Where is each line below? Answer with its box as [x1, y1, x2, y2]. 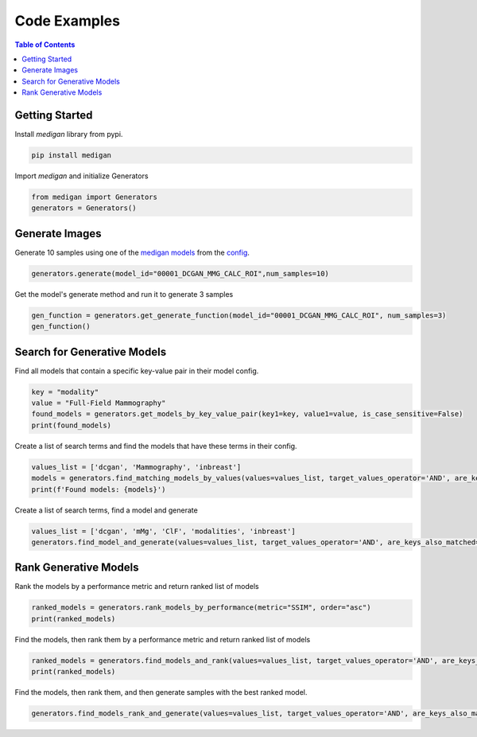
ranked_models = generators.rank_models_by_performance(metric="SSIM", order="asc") [31, 603, 371, 612]
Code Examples [14, 12, 121, 29]
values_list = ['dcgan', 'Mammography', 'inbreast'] [31, 462, 242, 471]
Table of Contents [14, 40, 76, 49]
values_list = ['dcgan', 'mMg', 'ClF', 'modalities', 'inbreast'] [31, 526, 296, 536]
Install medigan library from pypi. [14, 130, 123, 139]
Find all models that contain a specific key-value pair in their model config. [14, 366, 259, 376]
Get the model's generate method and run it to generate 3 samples [14, 289, 234, 298]
